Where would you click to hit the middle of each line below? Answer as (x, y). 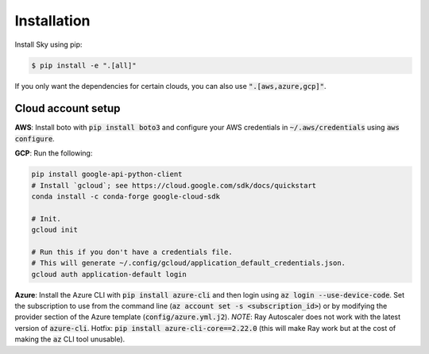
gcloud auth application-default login (109, 274)
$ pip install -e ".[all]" (84, 65)
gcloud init (55, 230)
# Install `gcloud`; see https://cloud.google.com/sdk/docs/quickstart (174, 185)
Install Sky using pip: (48, 44)
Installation (52, 21)
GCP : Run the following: (54, 153)
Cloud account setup (68, 108)
